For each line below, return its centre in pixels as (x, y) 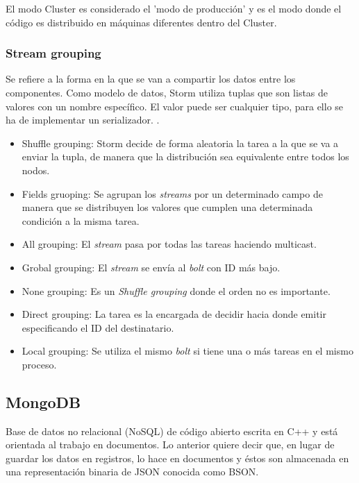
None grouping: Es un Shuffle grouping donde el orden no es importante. (176, 290)
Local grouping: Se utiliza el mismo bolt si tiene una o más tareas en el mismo (187, 351)
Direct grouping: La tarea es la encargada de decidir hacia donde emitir (174, 314)
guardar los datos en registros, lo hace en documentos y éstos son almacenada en (177, 458)
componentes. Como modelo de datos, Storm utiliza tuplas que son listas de (167, 92)
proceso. (39, 364)
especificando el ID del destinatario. (98, 327)
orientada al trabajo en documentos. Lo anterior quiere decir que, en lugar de (170, 444)
